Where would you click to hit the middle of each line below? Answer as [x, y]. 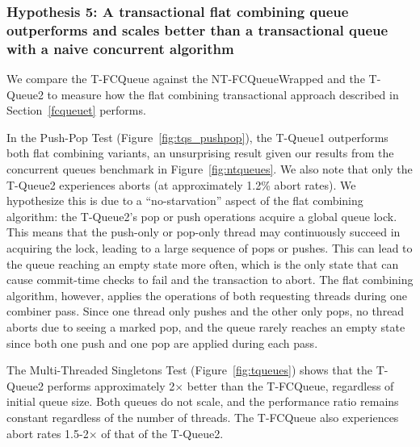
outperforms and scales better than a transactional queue [197, 29]
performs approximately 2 [111, 385]
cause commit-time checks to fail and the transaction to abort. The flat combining [210, 280]
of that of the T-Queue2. [162, 433]
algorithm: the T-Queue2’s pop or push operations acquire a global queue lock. [202, 216]
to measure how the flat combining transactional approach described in [223, 94]
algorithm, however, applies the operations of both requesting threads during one [207, 295]
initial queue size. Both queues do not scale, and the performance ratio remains [203, 401]
